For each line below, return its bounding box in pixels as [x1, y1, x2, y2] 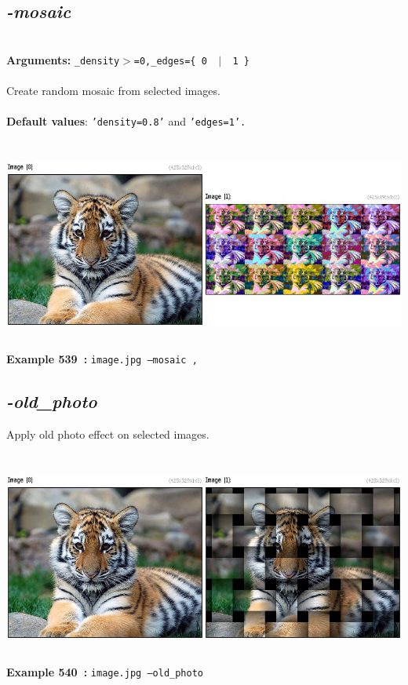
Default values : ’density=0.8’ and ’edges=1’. [6, 113, 246, 129]
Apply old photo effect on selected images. [6, 425, 209, 442]
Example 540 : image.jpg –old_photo [6, 663, 203, 680]
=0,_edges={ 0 [133, 55, 207, 67]
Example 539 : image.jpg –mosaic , [6, 351, 198, 367]
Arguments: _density [6, 51, 120, 67]
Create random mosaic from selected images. [6, 82, 220, 99]
